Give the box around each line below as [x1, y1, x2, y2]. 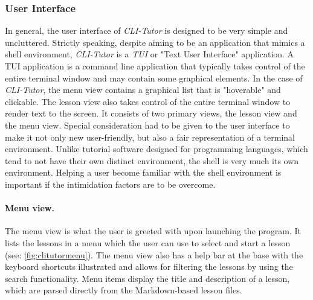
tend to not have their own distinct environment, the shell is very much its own [5, 154, 299, 167]
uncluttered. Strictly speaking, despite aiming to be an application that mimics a [5, 36, 305, 48]
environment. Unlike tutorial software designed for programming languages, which [5, 142, 308, 155]
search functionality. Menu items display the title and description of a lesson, [5, 272, 290, 284]
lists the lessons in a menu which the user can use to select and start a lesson [5, 236, 291, 249]
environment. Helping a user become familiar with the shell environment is [5, 166, 282, 179]
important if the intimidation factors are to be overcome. [5, 177, 216, 190]
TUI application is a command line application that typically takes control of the [5, 60, 305, 72]
